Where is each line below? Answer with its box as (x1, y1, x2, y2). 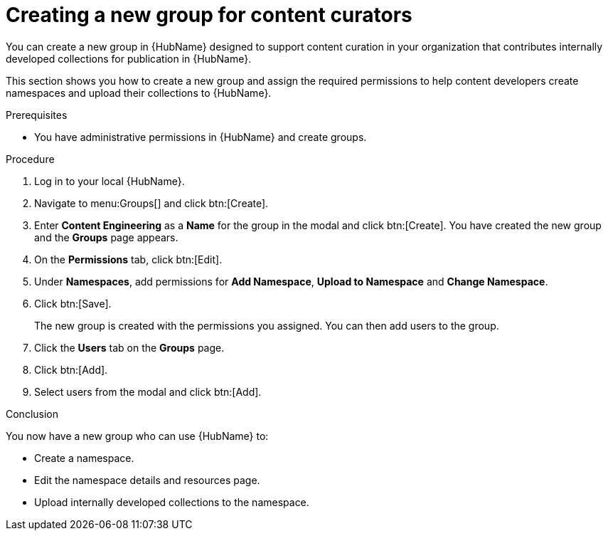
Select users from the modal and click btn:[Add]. (34, 385, 262, 398)
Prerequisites (6, 108, 68, 121)
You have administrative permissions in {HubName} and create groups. (34, 130, 367, 143)
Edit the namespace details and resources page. (34, 473, 260, 486)
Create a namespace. (34, 451, 134, 464)
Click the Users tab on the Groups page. (34, 341, 225, 354)
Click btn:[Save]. (34, 297, 112, 310)
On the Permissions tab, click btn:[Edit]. (34, 253, 223, 266)
